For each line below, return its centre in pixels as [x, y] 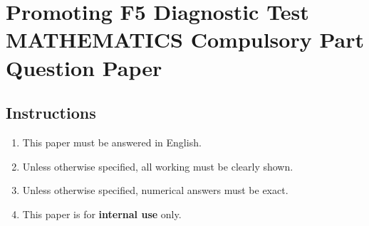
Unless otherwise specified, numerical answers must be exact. [155, 190]
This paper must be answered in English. [112, 142]
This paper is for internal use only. [102, 214]
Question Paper [84, 67]
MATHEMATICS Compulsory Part [185, 39]
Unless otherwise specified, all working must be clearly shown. [158, 166]
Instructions [51, 113]
